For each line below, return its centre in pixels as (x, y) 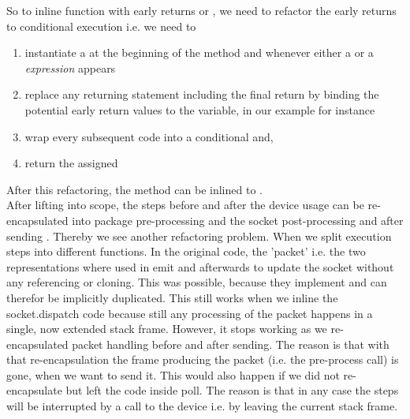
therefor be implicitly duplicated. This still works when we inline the (172, 297)
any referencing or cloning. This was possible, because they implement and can (197, 282)
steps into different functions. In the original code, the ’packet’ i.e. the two (186, 251)
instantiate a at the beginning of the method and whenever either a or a (199, 52)
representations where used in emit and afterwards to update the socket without (200, 266)
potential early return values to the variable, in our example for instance (200, 109)
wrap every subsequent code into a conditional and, (149, 136)
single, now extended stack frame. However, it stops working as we (167, 329)
